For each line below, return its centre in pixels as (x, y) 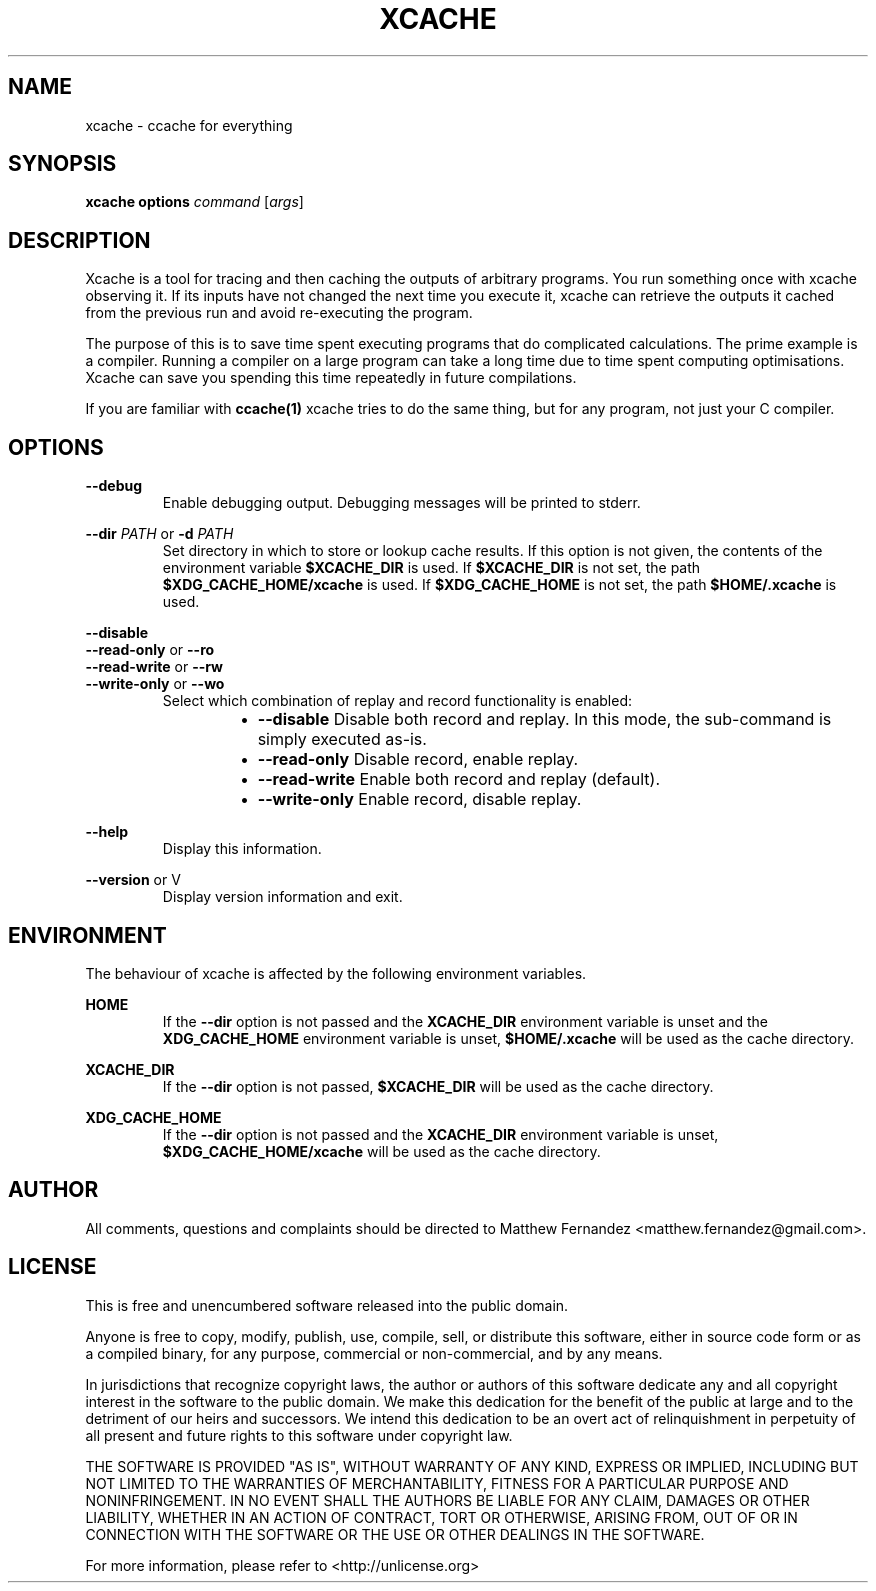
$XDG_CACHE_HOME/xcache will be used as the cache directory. (381, 1151)
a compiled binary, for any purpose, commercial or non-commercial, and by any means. (374, 1353)
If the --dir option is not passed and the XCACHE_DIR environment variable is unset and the (465, 1021)
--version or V (133, 880)
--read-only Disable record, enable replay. (418, 759)
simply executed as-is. (342, 739)
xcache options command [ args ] (194, 202)
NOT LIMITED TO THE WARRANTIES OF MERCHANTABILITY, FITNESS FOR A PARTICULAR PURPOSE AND (437, 1483)
